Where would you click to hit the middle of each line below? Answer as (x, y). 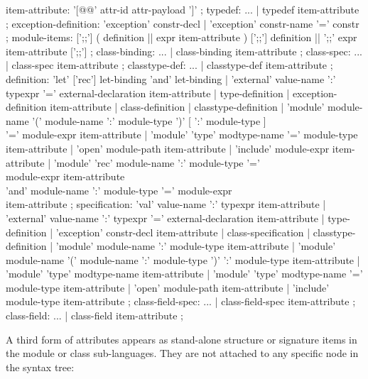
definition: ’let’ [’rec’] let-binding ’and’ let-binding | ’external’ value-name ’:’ (171, 78)
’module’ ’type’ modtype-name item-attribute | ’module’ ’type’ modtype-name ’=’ (184, 274)
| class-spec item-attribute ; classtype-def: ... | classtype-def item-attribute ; (169, 65)
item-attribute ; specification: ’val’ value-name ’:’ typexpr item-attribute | (166, 204)
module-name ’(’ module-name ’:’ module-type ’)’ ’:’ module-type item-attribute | (183, 259)
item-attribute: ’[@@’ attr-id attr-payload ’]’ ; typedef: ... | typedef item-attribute (183, 9)
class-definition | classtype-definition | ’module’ (222, 107)
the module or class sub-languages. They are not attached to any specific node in (182, 353)
